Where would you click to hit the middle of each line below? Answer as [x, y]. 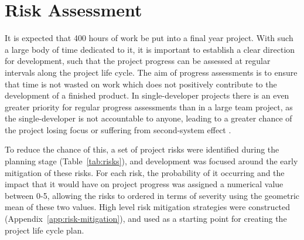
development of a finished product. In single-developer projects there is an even [147, 95]
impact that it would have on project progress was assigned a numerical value [144, 184]
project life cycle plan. [45, 230]
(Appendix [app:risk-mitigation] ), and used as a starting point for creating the [146, 219]
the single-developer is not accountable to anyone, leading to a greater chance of [148, 118]
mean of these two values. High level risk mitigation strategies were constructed [148, 207]
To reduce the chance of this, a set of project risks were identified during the [142, 149]
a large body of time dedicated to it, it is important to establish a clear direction [150, 49]
